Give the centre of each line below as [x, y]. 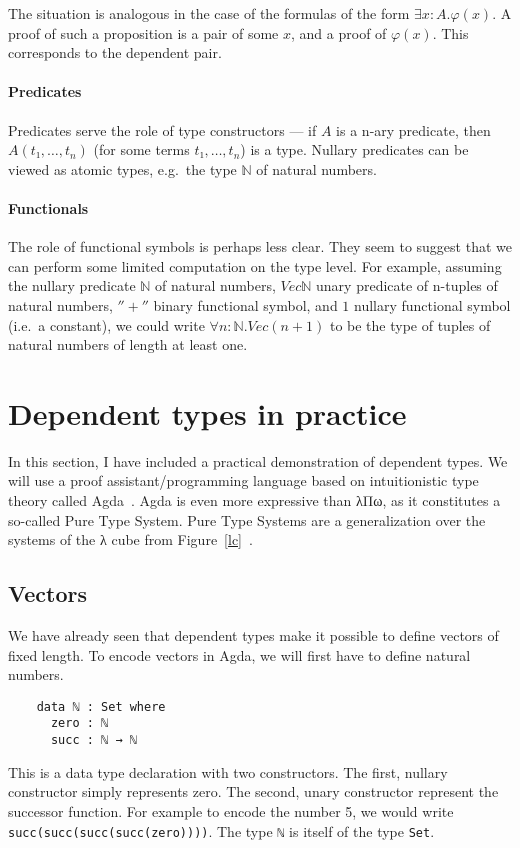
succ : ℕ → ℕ [93, 740]
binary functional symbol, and [245, 304]
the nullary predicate [72, 285]
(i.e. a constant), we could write [106, 324]
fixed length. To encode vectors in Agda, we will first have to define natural [239, 654]
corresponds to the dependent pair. [115, 52]
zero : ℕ [79, 723]
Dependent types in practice [207, 412]
